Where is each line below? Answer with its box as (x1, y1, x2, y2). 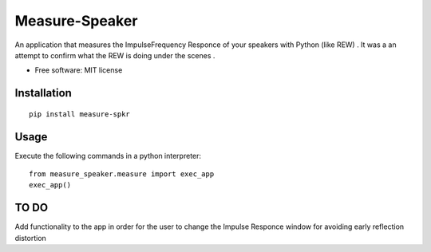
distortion (14, 233, 47, 242)
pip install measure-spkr (29, 109, 131, 119)
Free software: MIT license (34, 65, 123, 75)
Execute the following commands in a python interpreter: (14, 151, 202, 160)
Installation (14, 86, 72, 100)
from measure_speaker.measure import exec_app (29, 170, 215, 179)
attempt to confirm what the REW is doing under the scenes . (14, 50, 215, 60)
